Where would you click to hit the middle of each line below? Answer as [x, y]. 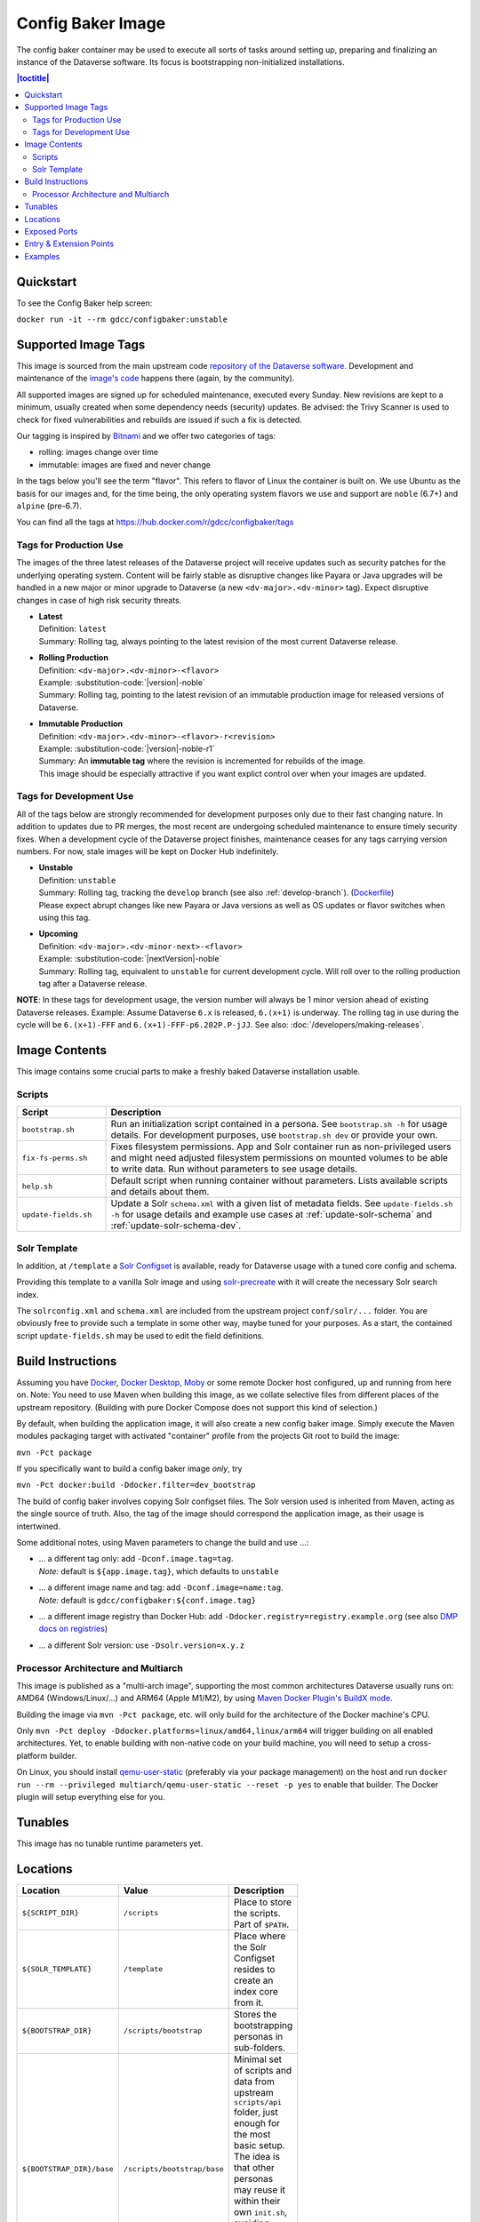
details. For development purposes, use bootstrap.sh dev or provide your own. [274, 1135]
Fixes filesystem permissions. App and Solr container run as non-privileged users [281, 1147]
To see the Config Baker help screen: [84, 303]
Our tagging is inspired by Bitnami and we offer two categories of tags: [146, 436]
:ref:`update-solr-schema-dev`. [176, 1226]
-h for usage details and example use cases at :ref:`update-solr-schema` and [272, 1215]
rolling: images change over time [99, 452]
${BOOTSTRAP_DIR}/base [68, 2169]
